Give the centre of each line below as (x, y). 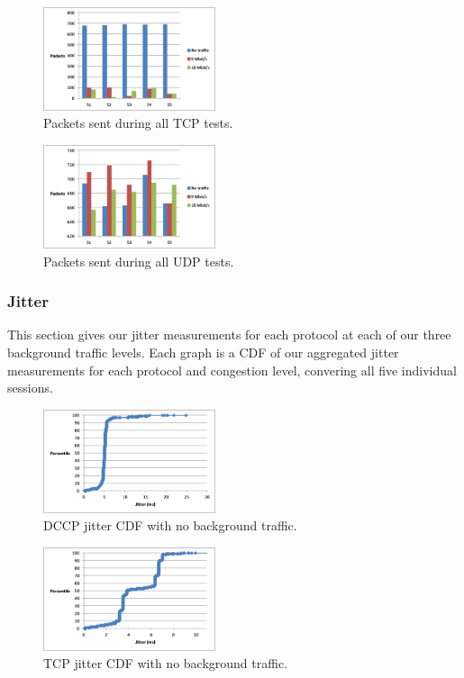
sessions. (30, 388)
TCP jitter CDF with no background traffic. (165, 663)
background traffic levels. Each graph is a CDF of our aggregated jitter (203, 352)
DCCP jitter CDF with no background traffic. (170, 525)
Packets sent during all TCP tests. (138, 123)
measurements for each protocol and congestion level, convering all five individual (232, 370)
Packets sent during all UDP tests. (139, 261)
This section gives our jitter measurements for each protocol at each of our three (229, 334)
